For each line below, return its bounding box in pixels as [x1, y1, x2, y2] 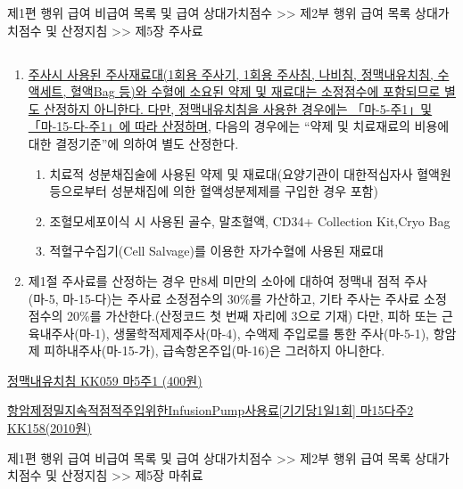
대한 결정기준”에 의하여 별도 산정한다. [28, 134, 239, 152]
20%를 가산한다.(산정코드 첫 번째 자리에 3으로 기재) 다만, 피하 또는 [67, 306, 438, 325]
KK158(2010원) [7, 419, 92, 437]
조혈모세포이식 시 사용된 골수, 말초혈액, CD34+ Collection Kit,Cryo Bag [49, 211, 451, 230]
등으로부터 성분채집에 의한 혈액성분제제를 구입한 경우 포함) [49, 182, 378, 200]
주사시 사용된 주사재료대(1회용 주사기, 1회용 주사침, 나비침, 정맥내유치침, [28, 64, 434, 83]
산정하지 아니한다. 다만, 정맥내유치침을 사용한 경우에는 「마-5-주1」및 [44, 99, 433, 118]
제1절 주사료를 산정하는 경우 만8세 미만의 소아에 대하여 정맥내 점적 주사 [28, 271, 427, 289]
